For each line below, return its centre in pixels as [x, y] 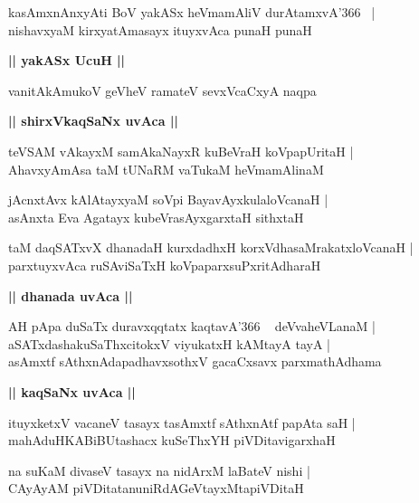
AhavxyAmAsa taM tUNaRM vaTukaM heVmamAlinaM [166, 169]
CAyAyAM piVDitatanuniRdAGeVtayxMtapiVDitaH [156, 488]
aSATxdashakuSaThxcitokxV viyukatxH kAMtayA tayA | [169, 343]
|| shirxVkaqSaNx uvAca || [93, 121]
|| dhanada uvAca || [71, 295]
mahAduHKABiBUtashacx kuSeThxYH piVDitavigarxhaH [172, 440]
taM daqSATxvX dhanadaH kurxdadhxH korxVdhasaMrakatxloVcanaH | [211, 247]
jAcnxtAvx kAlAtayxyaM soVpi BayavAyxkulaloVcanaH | [168, 199]
